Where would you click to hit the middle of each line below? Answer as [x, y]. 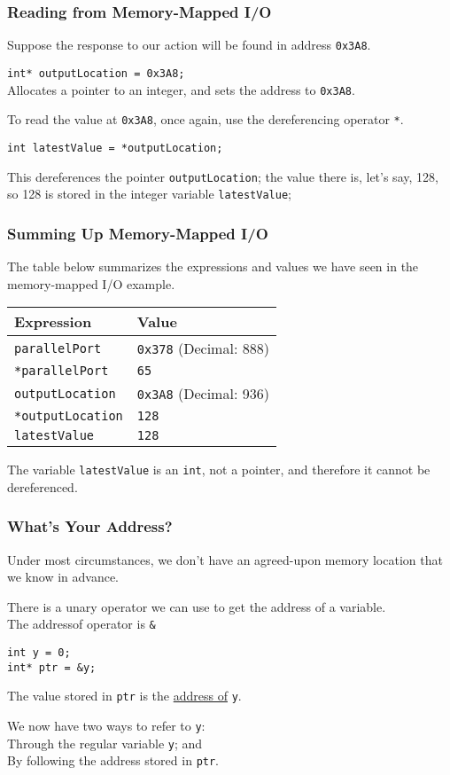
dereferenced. [43, 486]
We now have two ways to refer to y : [106, 726]
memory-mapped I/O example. [91, 283]
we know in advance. [63, 577]
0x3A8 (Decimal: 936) [203, 394]
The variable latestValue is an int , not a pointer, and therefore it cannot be [219, 470]
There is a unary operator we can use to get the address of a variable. [197, 606]
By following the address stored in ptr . [113, 760]
